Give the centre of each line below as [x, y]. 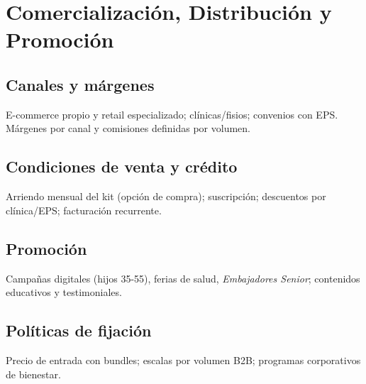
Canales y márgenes [80, 84]
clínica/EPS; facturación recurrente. [84, 210]
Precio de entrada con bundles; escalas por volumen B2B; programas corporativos [183, 360]
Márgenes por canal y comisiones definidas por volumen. [128, 128]
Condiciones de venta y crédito [122, 166]
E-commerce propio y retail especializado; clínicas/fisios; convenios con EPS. [172, 114]
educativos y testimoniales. [64, 292]
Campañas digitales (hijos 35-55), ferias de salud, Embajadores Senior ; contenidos [183, 278]
